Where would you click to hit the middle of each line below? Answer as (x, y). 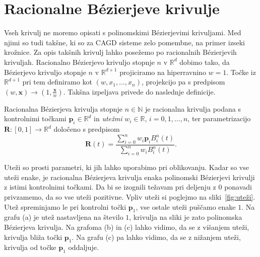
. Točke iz (241, 72)
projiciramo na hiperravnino (163, 72)
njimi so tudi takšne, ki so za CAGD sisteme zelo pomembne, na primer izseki (124, 42)
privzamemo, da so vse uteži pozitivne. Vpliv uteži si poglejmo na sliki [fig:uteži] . (130, 196)
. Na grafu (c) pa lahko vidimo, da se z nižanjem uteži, (156, 237)
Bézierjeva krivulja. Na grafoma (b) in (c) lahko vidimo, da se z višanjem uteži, (127, 227)
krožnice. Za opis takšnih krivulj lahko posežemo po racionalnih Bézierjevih (120, 52)
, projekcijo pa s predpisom (183, 82)
